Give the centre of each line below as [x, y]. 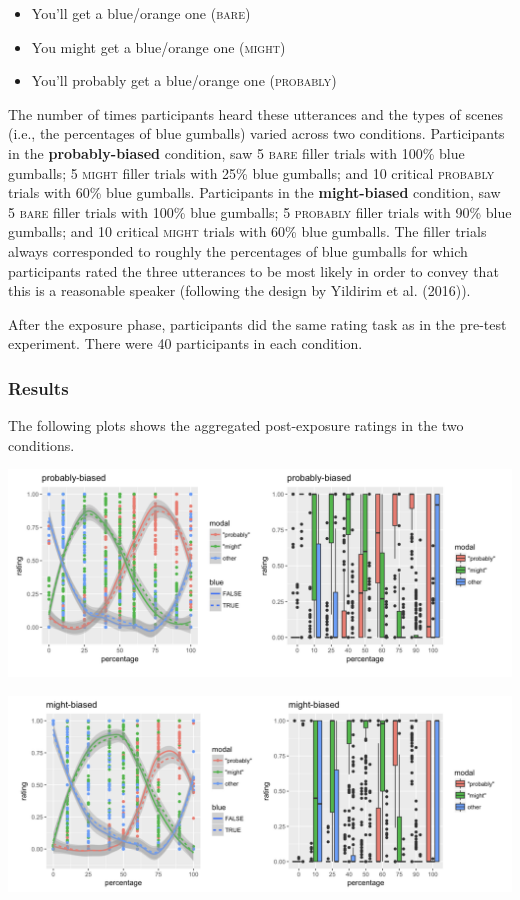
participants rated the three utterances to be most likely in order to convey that [253, 270]
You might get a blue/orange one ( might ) [158, 46]
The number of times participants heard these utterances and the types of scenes [255, 113]
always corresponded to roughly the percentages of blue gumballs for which [238, 250]
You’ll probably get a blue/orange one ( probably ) [184, 80]
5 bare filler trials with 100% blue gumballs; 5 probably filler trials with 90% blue [260, 211]
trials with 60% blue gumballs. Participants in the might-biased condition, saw [254, 192]
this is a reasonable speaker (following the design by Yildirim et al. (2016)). [239, 290]
